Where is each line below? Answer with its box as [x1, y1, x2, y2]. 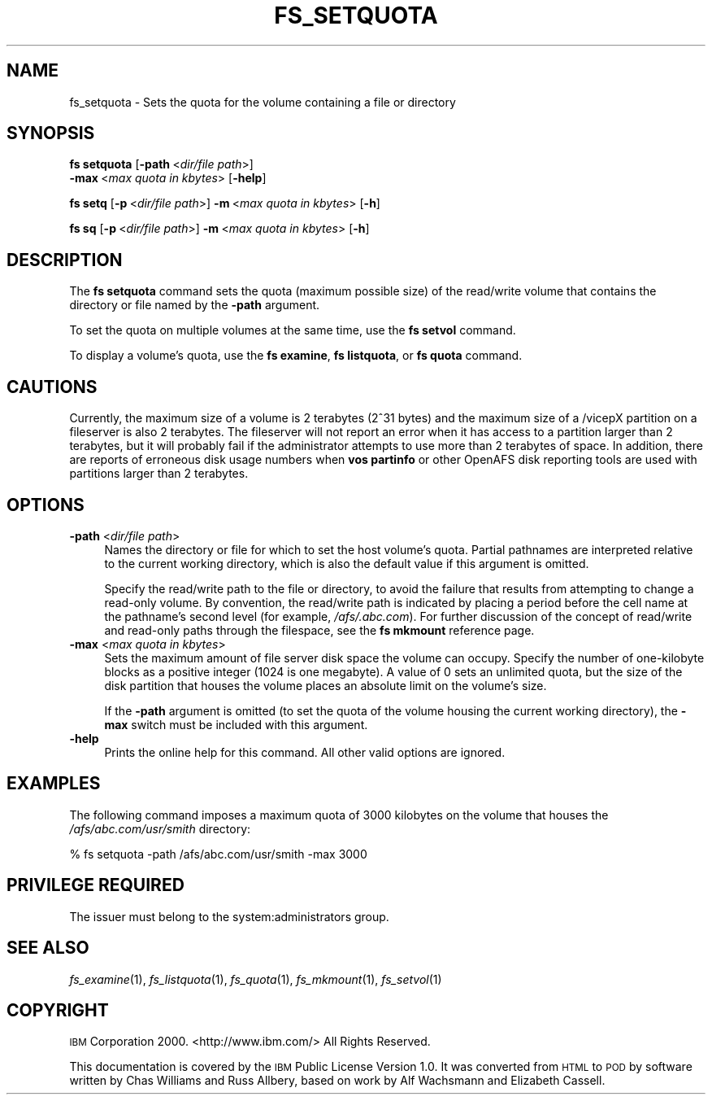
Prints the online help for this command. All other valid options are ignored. [104, 745, 506, 759]
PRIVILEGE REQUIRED [7, 875, 185, 896]
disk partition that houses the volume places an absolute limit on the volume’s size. [104, 678, 547, 692]
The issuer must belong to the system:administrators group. [69, 909, 389, 924]
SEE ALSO [7, 937, 89, 959]
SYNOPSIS [7, 123, 95, 144]
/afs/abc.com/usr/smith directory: [69, 821, 251, 836]
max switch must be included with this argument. [104, 717, 368, 732]
